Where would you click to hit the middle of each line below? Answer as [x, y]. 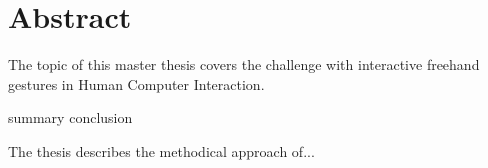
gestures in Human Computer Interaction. [136, 83]
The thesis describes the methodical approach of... [161, 150]
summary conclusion [70, 117]
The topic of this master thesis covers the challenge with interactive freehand [244, 64]
